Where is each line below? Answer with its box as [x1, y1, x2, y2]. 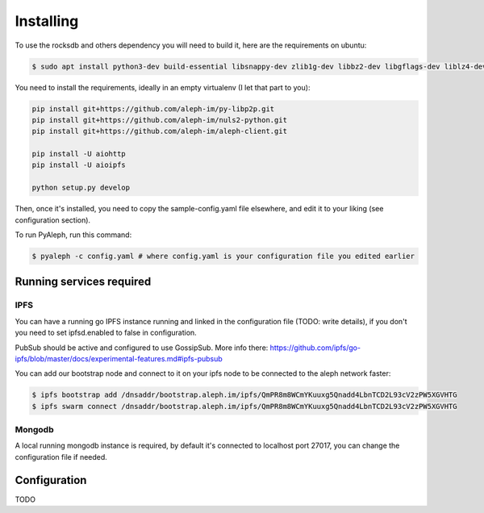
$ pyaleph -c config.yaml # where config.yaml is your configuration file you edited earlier [31, 251, 415, 261]
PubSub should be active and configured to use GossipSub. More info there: [15, 343, 269, 352]
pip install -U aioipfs [31, 161, 127, 169]
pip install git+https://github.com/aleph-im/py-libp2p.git [31, 104, 275, 113]
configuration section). [15, 215, 91, 225]
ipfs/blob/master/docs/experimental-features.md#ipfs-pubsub [15, 353, 223, 363]
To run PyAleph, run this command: [15, 230, 132, 240]
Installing [15, 12, 79, 30]
